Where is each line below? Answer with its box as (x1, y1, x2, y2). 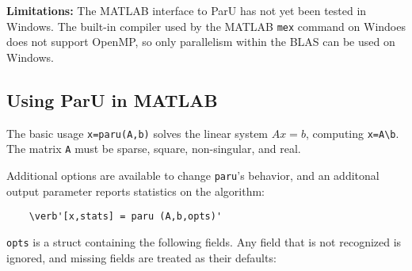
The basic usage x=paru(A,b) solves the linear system (6, 124, 269, 141)
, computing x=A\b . (305, 124, 399, 141)
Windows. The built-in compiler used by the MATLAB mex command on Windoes (6, 17, 406, 34)
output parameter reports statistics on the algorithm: (6, 182, 265, 199)
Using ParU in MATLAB (6, 87, 218, 112)
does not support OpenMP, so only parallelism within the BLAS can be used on (6, 33, 395, 50)
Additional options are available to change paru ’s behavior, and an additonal (6, 166, 380, 183)
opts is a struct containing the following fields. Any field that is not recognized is (6, 233, 402, 250)
